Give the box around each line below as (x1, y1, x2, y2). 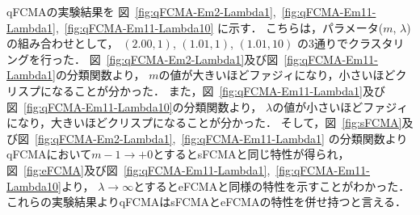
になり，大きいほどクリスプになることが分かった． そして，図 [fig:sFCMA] (6, 114, 402, 131)
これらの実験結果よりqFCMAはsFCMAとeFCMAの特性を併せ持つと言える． (6, 193, 407, 210)
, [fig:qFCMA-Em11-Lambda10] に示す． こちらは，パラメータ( (55, 19, 384, 36)
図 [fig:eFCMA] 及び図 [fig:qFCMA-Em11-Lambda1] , (6, 161, 271, 178)
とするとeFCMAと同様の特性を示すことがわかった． (133, 177, 410, 194)
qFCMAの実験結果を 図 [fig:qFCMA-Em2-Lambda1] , (6, 3, 276, 19)
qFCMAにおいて (6, 145, 92, 162)
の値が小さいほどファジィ (272, 98, 409, 115)
